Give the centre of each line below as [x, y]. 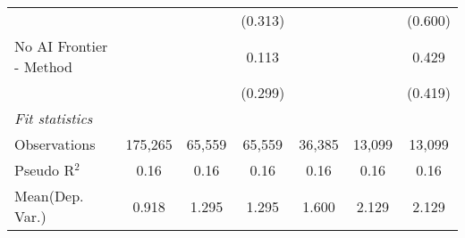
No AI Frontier [61, 46]
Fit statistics [54, 118]
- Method [43, 66]
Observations [55, 144]
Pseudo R [45, 170]
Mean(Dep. [49, 196]
